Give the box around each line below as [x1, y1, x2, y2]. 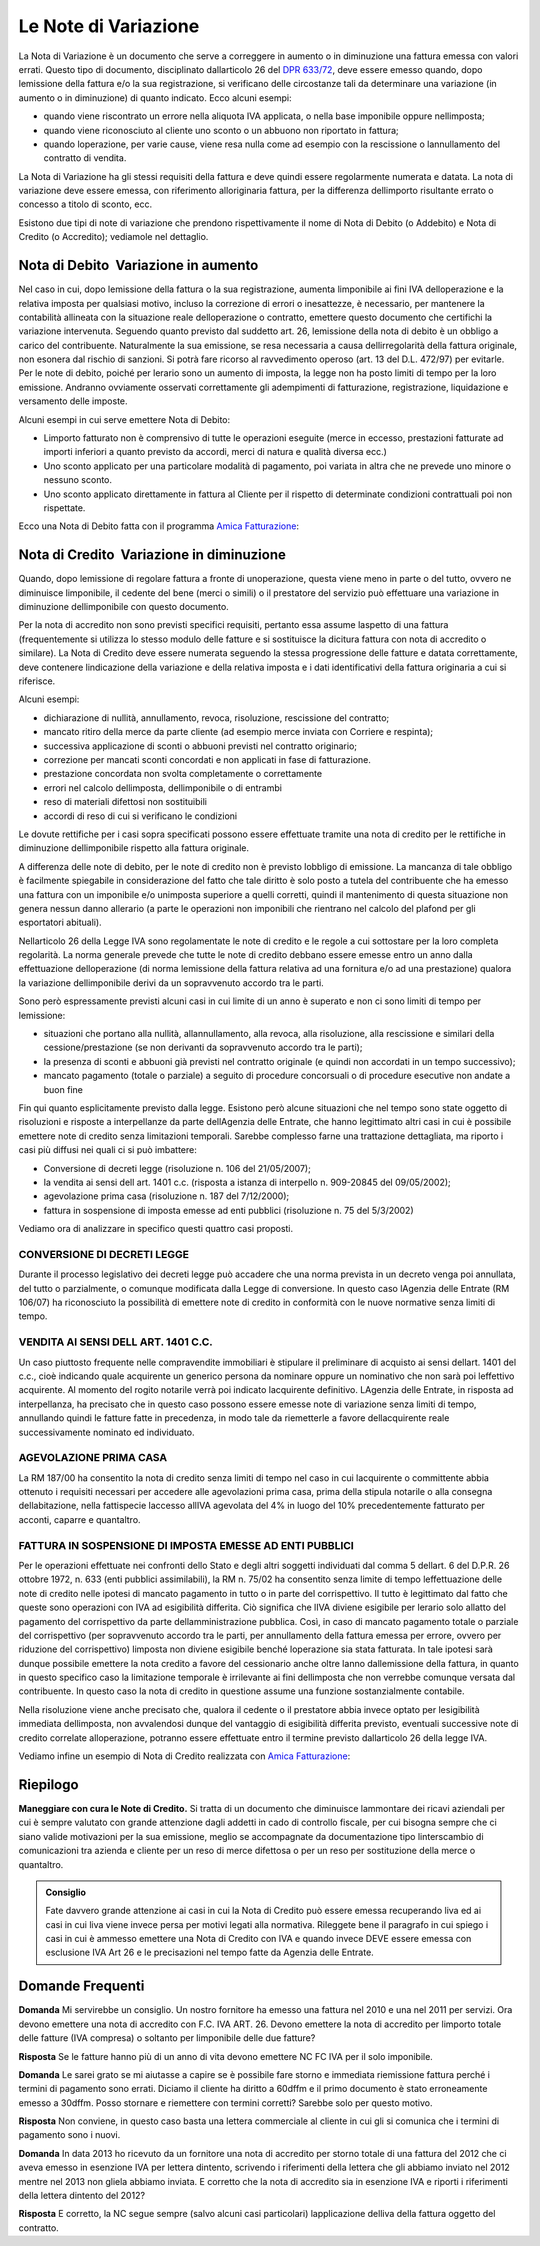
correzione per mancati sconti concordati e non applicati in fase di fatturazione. [43, 753, 372, 765]
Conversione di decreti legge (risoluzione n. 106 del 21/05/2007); [43, 1162, 312, 1174]
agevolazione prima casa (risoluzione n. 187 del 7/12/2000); [43, 1190, 290, 1202]
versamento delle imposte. [18, 395, 129, 407]
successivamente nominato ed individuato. [18, 1426, 195, 1438]
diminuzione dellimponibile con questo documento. [18, 601, 229, 613]
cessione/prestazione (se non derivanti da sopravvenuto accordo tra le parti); [43, 1041, 363, 1054]
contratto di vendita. [43, 152, 127, 164]
